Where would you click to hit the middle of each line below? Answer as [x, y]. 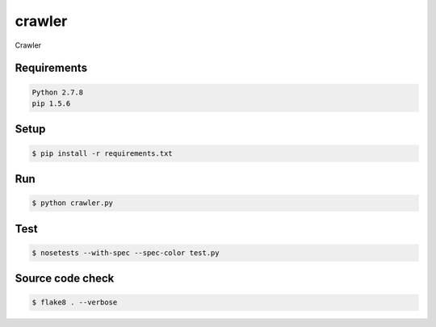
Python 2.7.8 [58, 92]
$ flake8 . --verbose [75, 302]
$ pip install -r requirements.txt [102, 153]
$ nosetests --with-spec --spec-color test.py [126, 253]
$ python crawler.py [72, 203]
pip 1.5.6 [51, 103]
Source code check [65, 279]
